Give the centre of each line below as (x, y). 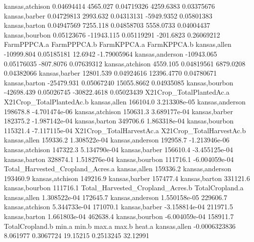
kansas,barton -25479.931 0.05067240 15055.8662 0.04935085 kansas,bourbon (119, 82)
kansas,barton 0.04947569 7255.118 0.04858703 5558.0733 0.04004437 (107, 25)
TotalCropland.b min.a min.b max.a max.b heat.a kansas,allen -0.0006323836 (120, 226)
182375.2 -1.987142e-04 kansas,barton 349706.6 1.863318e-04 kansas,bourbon (119, 121)
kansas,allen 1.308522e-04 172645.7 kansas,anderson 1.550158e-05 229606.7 (116, 197)
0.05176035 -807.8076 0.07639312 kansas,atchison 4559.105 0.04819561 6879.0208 (125, 63)
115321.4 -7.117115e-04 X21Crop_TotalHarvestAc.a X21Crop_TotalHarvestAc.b (125, 130)
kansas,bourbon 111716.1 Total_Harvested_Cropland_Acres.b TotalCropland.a (124, 188)
